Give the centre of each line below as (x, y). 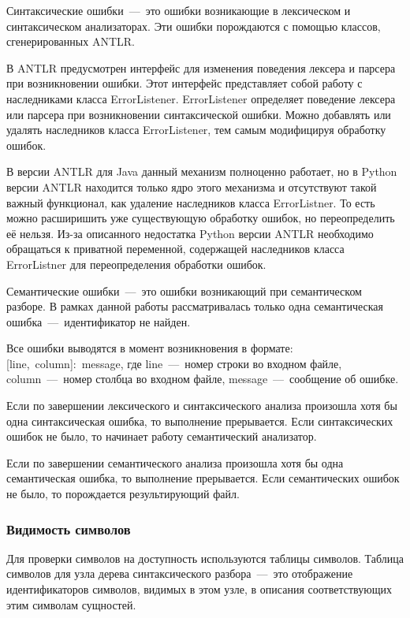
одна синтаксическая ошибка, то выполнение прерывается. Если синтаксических (200, 421)
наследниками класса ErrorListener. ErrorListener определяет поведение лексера (201, 98)
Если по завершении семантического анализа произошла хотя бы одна (175, 462)
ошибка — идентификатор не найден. (99, 321)
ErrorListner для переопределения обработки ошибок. (136, 264)
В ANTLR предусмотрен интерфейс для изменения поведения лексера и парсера (201, 67)
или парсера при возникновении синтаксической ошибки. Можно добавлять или (199, 114)
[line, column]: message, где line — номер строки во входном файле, (174, 363)
